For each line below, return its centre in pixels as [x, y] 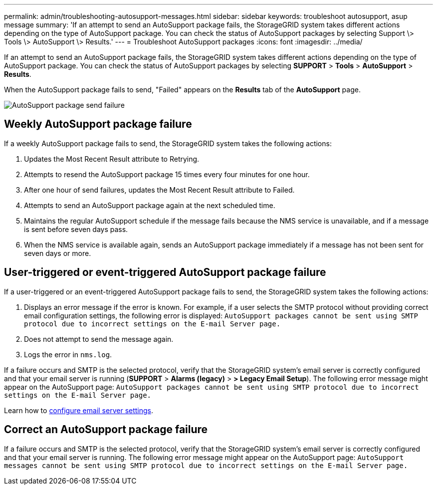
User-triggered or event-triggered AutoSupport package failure [165, 272]
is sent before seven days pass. [76, 229]
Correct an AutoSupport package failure [106, 430]
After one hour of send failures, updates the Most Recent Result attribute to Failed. [159, 190]
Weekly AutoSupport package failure [98, 124]
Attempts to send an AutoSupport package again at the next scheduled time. [150, 205]
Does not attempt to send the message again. [99, 339]
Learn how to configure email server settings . [79, 410]
